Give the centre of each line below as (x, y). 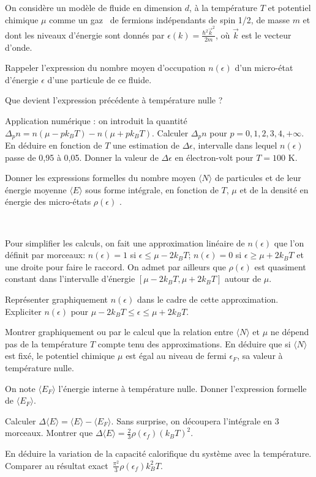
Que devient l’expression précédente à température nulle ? (114, 100)
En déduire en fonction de (54, 145)
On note (20, 388)
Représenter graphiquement (56, 299)
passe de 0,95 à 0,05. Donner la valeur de (82, 157)
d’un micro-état (264, 68)
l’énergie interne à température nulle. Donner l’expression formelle (182, 388)
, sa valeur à (260, 356)
